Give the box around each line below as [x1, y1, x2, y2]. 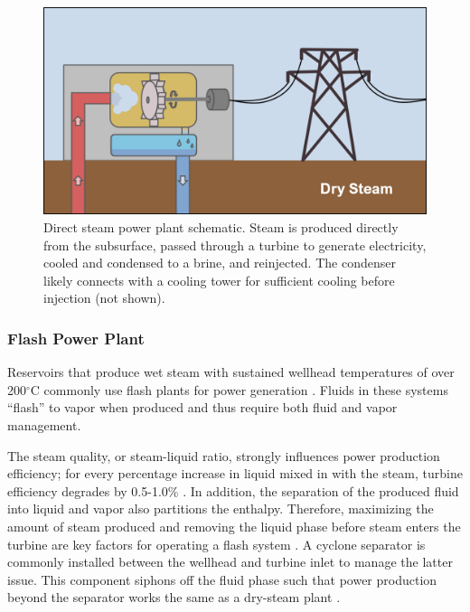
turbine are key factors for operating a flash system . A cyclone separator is [7, 534, 426, 553]
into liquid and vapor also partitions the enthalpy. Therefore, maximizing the [7, 499, 434, 518]
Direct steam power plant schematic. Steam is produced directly [43, 217, 399, 236]
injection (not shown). [43, 288, 165, 307]
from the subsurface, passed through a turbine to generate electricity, [43, 235, 427, 254]
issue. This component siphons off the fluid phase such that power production [7, 570, 437, 588]
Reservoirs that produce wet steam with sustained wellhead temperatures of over [7, 362, 455, 381]
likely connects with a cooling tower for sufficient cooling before [43, 270, 395, 289]
